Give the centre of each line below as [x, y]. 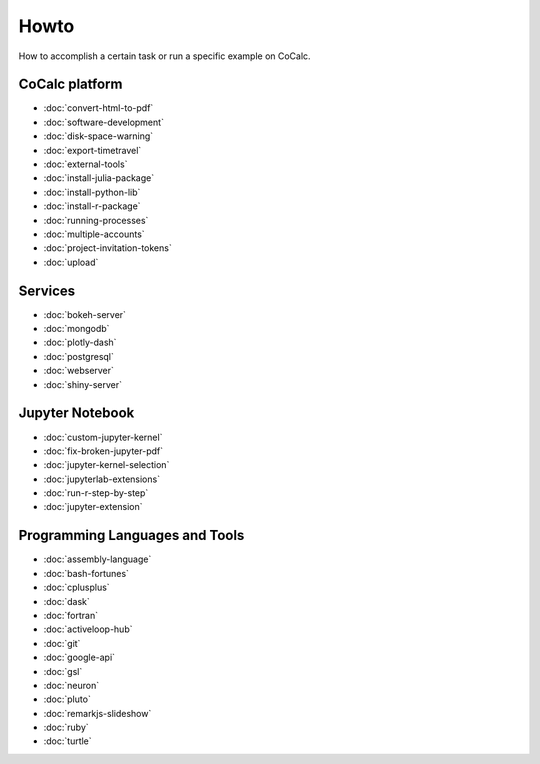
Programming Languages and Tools [131, 535]
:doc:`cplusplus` [76, 587]
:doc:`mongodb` [76, 329]
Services [47, 290]
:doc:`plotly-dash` [80, 342]
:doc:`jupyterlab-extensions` [101, 479]
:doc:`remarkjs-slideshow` [97, 713]
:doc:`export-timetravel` [92, 150]
